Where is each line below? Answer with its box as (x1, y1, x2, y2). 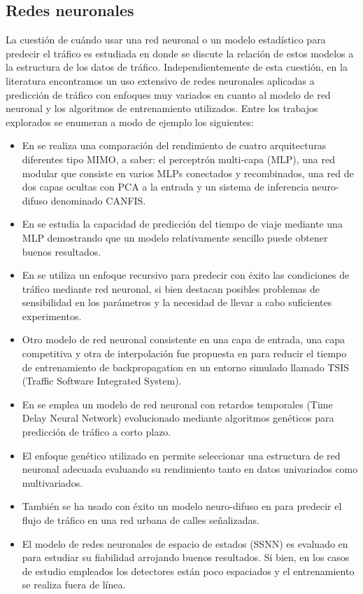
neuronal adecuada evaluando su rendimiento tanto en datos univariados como (22, 462, 358, 476)
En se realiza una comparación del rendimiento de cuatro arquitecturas (22, 138, 327, 153)
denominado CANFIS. (50, 193, 146, 207)
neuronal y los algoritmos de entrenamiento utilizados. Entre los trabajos (6, 101, 318, 116)
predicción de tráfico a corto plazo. (22, 424, 171, 439)
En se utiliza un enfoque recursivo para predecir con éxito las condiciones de (22, 268, 350, 282)
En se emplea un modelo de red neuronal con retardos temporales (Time (22, 396, 333, 411)
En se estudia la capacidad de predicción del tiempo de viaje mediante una (22, 216, 343, 231)
